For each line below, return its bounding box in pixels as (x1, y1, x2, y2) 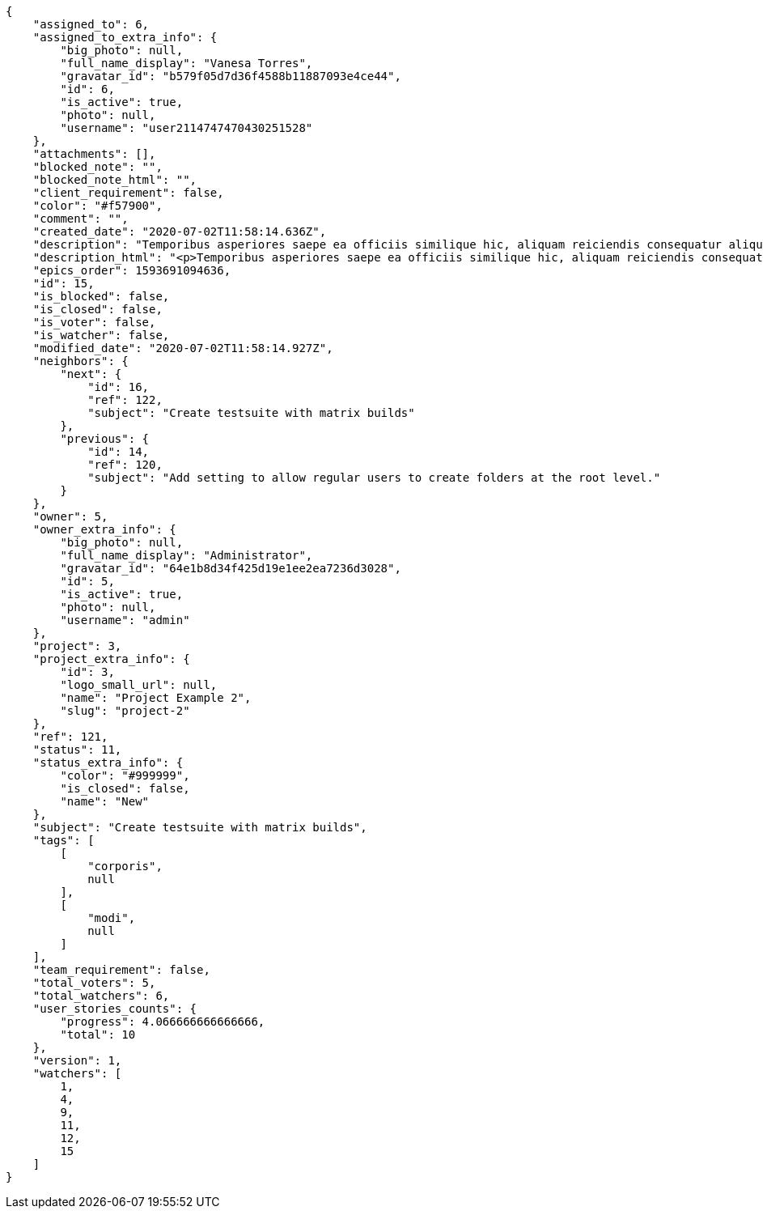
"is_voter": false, (32, 316, 156, 329)
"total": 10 (60, 1028, 136, 1041)
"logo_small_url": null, (60, 678, 218, 691)
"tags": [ (32, 834, 95, 847)
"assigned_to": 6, (32, 18, 150, 31)
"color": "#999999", (60, 769, 190, 782)
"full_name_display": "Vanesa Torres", (60, 57, 313, 70)
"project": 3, (32, 639, 122, 652)
